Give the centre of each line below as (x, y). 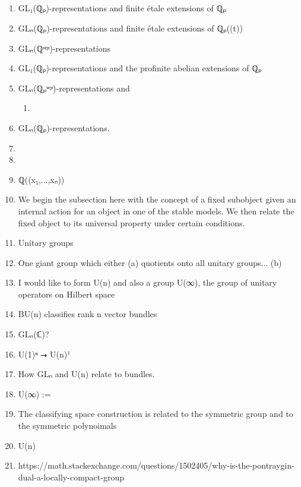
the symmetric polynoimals (67, 426)
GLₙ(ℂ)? (34, 334)
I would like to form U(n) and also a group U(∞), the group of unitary (148, 282)
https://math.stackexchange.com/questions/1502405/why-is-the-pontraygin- (156, 465)
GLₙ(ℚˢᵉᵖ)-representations (64, 48)
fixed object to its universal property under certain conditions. (132, 222)
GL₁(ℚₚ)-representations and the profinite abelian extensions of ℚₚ (140, 68)
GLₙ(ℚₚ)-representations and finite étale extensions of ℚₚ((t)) (130, 28)
